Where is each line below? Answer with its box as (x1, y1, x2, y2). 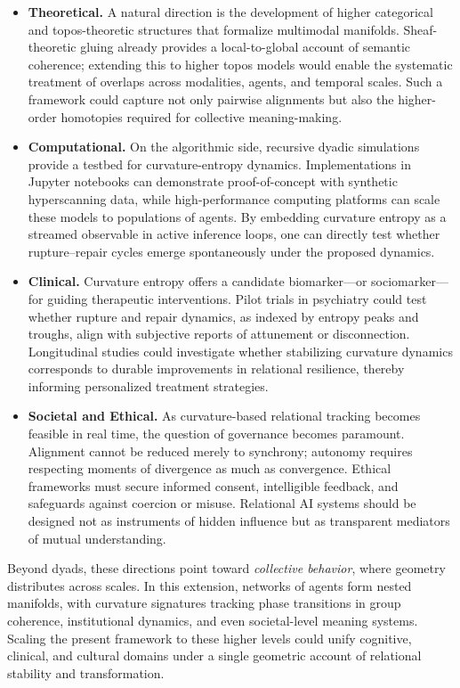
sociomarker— (371, 272, 448, 291)
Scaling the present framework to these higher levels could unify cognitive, (7, 628, 412, 647)
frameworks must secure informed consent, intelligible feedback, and (28, 476, 399, 495)
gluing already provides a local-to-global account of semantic (80, 37, 411, 56)
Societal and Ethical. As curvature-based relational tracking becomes (28, 406, 421, 425)
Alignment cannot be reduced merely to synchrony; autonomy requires (28, 441, 413, 460)
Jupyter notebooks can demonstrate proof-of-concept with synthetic (28, 172, 398, 191)
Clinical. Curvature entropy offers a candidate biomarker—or (28, 272, 367, 291)
